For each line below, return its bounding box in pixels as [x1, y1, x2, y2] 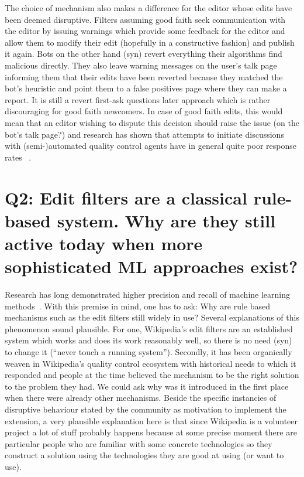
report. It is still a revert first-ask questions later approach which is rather [5, 93, 271, 105]
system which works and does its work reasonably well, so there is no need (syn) [5, 334, 292, 346]
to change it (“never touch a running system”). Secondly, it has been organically [5, 345, 292, 357]
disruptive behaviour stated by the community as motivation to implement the [5, 403, 286, 415]
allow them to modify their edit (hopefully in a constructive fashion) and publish [5, 36, 295, 48]
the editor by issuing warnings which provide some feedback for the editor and [5, 25, 285, 37]
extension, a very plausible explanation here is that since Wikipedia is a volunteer [5, 414, 298, 427]
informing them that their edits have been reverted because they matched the [5, 70, 283, 83]
